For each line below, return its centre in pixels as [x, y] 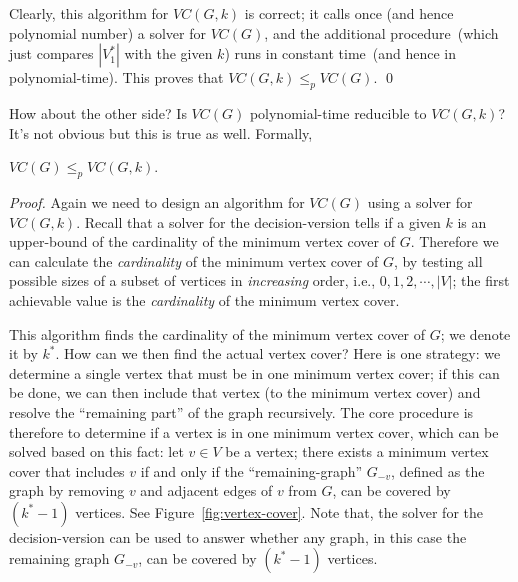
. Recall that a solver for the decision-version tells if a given [258, 221]
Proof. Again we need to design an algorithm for [157, 201]
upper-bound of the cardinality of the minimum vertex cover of [202, 241]
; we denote [475, 333]
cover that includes [67, 470]
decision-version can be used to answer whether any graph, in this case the [238, 536]
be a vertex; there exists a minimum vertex [357, 451]
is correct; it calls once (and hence [349, 13]
